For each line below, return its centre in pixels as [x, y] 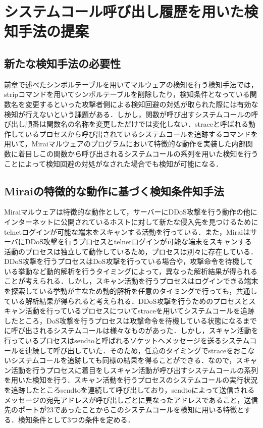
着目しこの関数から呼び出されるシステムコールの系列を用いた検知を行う [138, 153]
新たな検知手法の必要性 [62, 63]
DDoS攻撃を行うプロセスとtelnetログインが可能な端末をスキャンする [138, 242]
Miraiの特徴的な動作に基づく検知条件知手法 [114, 191]
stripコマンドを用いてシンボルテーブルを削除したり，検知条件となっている [127, 94]
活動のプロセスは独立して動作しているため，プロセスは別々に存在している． [131, 251]
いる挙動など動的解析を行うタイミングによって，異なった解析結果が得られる [131, 271]
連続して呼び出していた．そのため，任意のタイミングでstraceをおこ [136, 350]
